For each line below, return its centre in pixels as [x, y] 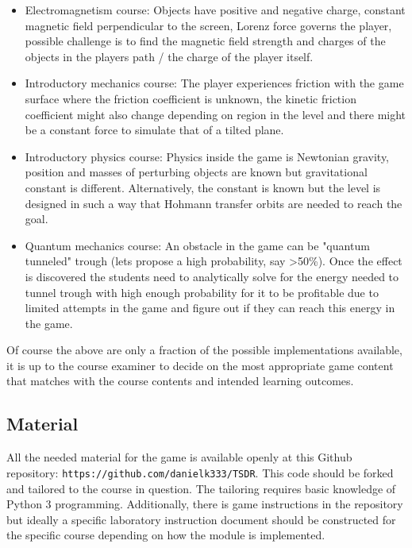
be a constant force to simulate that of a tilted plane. [154, 130]
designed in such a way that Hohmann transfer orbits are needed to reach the [214, 203]
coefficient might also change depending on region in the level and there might [216, 114]
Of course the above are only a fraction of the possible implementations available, [204, 350]
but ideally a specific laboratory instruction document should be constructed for [201, 519]
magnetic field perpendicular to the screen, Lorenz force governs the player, [208, 25]
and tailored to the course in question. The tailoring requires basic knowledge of [201, 488]
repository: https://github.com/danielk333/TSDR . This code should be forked [200, 472]
